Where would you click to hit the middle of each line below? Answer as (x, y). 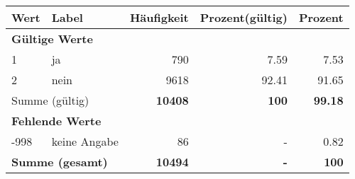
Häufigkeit (159, 17)
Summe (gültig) (50, 100)
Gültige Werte (52, 39)
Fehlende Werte (56, 121)
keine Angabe (85, 141)
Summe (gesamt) (60, 162)
